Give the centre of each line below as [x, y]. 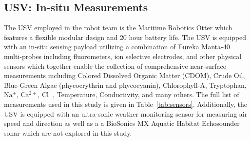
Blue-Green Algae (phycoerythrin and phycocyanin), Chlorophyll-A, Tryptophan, [125, 85]
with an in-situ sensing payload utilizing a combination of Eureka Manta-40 [117, 47]
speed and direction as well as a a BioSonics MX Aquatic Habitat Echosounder [122, 123]
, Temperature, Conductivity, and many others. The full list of [146, 94]
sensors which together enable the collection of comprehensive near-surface [115, 66]
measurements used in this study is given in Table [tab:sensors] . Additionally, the [125, 104]
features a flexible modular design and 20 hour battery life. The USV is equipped [125, 37]
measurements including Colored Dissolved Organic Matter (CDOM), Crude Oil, [125, 75]
